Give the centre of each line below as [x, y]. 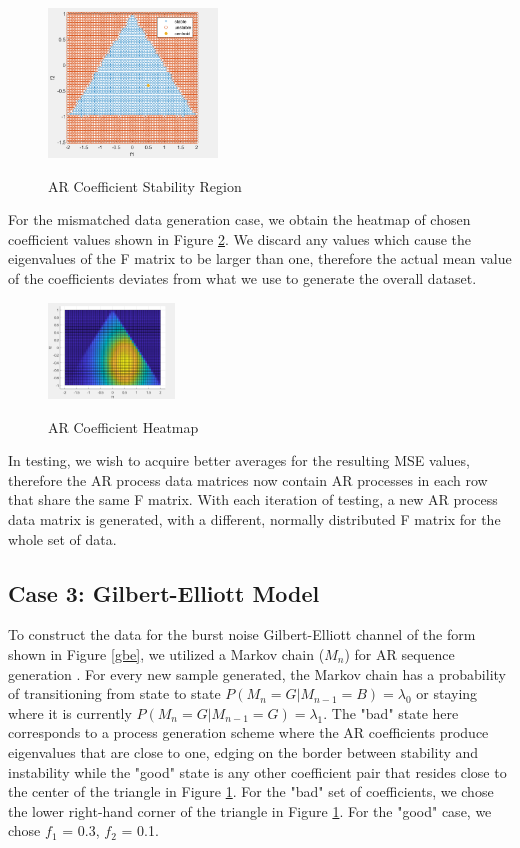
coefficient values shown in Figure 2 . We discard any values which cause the [240, 238]
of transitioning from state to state [114, 693]
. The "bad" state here [391, 712]
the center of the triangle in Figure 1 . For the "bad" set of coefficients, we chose [251, 791]
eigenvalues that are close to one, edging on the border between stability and [243, 751]
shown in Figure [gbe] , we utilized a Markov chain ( [166, 653]
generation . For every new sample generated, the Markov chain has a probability [257, 673]
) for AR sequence [399, 653]
